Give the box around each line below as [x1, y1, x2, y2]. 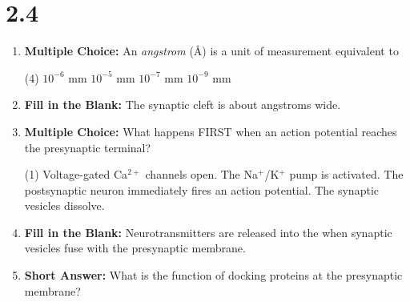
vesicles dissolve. [24, 197, 105, 214]
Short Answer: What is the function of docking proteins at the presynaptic [24, 267, 403, 284]
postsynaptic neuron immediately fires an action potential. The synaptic [24, 181, 379, 198]
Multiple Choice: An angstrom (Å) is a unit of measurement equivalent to [24, 42, 399, 59]
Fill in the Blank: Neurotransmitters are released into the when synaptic [24, 223, 392, 240]
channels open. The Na [145, 166, 258, 183]
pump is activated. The [289, 166, 404, 183]
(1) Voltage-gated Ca [24, 166, 128, 183]
